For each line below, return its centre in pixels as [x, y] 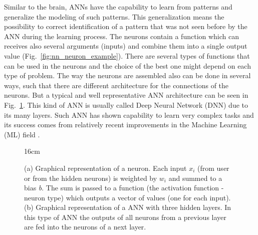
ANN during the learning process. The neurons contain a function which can [122, 36]
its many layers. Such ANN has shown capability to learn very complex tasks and [129, 114]
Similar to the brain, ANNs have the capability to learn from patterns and [118, 7]
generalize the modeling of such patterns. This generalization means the [114, 16]
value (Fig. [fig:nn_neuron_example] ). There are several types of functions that [127, 55]
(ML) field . [22, 134]
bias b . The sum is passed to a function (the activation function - [124, 188]
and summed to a [195, 178]
